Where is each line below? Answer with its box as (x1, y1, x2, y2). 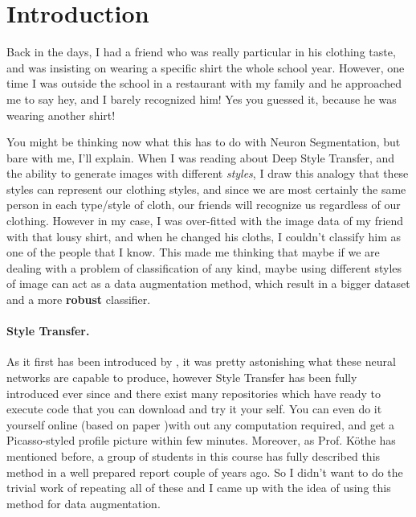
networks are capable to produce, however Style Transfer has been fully (6, 369, 357, 386)
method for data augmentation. (6, 494, 161, 511)
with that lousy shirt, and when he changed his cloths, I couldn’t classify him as (6, 228, 401, 244)
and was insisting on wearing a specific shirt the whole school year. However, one (6, 59, 405, 76)
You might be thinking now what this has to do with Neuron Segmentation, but (6, 133, 401, 150)
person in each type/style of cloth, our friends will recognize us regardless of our (6, 196, 401, 213)
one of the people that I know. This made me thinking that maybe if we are (6, 244, 380, 261)
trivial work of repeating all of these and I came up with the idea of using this (6, 479, 391, 496)
